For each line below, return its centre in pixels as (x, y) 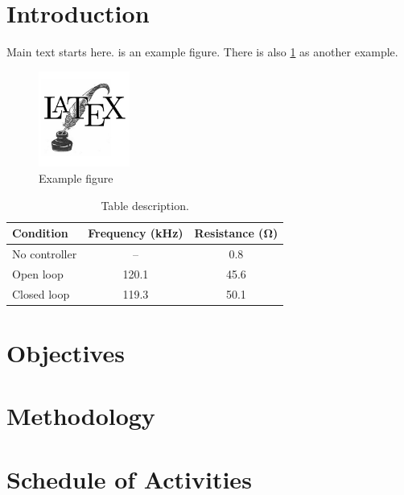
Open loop (38, 273)
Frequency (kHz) (136, 233)
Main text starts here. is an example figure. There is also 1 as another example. (202, 52)
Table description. (145, 205)
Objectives (66, 352)
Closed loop (41, 293)
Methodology (81, 416)
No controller (45, 253)
